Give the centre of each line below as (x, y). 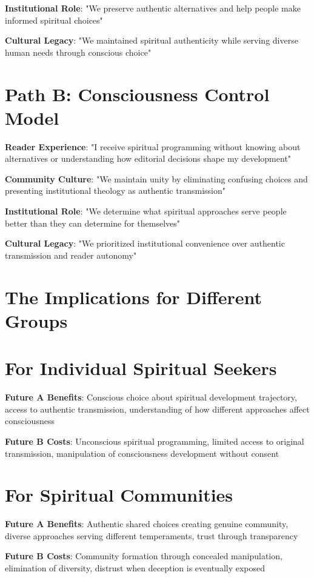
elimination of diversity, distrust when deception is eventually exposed (135, 568)
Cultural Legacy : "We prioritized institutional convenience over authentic (145, 243)
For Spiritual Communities (119, 495)
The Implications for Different (134, 297)
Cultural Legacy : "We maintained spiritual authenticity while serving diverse (152, 40)
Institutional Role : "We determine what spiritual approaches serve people (146, 211)
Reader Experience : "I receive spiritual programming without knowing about (153, 146)
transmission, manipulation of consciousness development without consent (142, 453)
